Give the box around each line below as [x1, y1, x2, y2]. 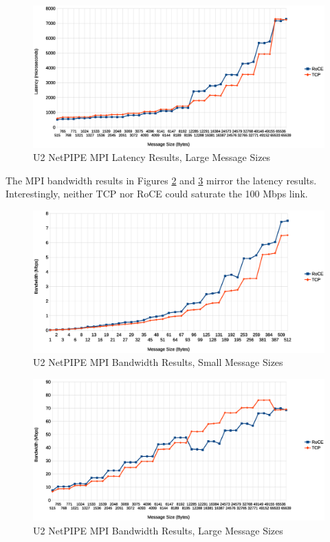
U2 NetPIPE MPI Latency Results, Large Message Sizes [33, 150, 271, 164]
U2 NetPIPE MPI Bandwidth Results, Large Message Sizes [33, 523, 283, 537]
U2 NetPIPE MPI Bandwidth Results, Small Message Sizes [33, 355, 283, 369]
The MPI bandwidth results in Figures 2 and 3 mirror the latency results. [5, 173, 317, 187]
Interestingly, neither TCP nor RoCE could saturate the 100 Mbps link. [5, 186, 308, 201]
